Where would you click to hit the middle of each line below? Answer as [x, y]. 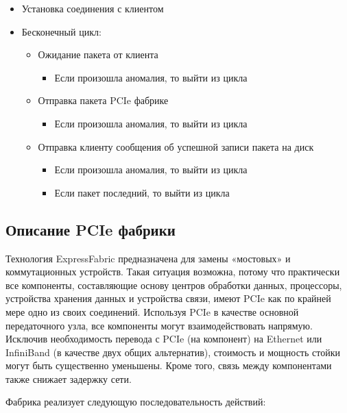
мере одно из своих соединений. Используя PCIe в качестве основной [152, 311]
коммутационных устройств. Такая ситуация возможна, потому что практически [173, 272]
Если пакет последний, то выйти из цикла [142, 192]
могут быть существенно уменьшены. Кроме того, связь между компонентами [169, 365]
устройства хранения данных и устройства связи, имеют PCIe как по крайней [168, 298]
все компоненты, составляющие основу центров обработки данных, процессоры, [174, 285]
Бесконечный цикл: [61, 31]
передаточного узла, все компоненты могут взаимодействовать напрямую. [159, 325]
